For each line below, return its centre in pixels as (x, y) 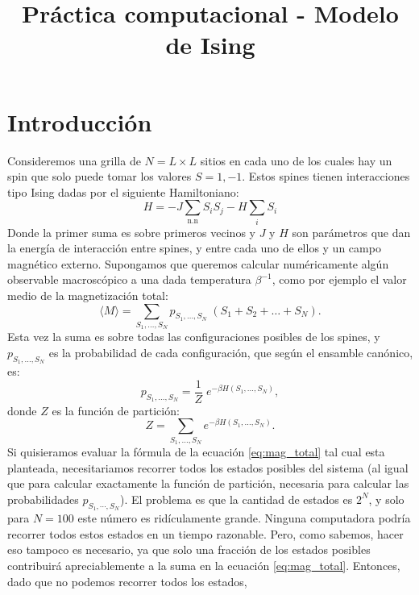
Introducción (80, 121)
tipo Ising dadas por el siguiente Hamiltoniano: (123, 191)
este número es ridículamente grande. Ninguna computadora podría (244, 518)
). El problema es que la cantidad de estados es (236, 499)
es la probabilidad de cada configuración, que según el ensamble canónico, (231, 352)
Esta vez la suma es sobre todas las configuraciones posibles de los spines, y (194, 337)
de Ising (210, 45)
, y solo (386, 499)
